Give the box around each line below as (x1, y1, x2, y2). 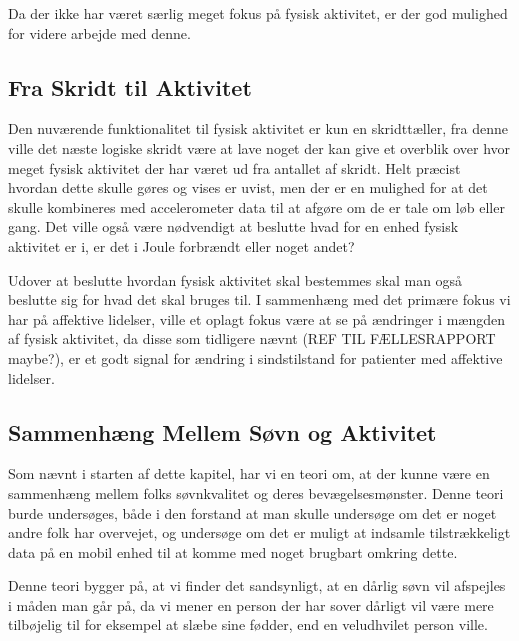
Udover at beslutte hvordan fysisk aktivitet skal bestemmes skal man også (8, 269, 463, 290)
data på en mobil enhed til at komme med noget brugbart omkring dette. (8, 541, 458, 562)
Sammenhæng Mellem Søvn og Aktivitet (8, 416, 437, 447)
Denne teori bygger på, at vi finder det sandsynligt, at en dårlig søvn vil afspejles (8, 575, 506, 596)
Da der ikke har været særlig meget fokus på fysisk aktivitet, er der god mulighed (8, 3, 508, 23)
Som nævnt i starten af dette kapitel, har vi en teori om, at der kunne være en (8, 463, 490, 484)
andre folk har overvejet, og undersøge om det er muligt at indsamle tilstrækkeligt (8, 522, 511, 543)
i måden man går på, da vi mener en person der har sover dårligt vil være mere (8, 594, 494, 615)
